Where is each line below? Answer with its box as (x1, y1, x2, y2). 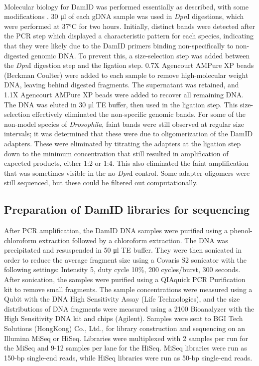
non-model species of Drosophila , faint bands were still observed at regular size (4, 118, 244, 129)
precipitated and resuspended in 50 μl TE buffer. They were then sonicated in (4, 245, 242, 255)
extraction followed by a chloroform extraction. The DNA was (39, 235, 228, 245)
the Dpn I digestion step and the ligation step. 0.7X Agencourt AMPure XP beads (4, 60, 254, 70)
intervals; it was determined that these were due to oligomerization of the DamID (4, 128, 253, 139)
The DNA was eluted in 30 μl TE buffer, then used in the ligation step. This (4, 99, 238, 109)
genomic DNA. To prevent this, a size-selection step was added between (31, 50, 250, 60)
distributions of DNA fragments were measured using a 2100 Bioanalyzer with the (4, 303, 255, 314)
